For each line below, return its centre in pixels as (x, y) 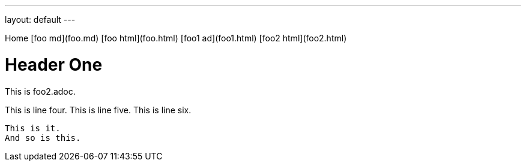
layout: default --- (40, 19)
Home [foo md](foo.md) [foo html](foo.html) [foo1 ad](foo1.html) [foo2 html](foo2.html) (176, 38)
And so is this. (43, 138)
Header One (54, 64)
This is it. (33, 128)
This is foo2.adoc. (40, 91)
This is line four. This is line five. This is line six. (98, 110)
